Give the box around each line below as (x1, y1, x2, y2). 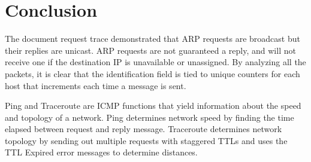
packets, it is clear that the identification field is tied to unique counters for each (5, 67, 300, 80)
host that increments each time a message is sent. (5, 79, 186, 91)
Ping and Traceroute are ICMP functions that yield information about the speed (5, 99, 301, 112)
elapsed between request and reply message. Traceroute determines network (5, 123, 282, 135)
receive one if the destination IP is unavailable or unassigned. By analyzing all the (5, 56, 306, 68)
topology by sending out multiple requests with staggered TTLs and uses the (5, 134, 288, 146)
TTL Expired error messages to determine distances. (5, 146, 198, 158)
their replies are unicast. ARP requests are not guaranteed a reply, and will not (5, 44, 296, 56)
